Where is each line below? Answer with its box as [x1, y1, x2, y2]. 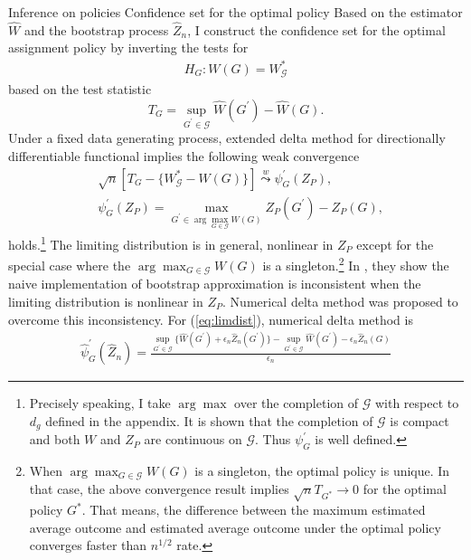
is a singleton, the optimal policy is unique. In [194, 461, 450, 480]
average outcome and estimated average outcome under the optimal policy [29, 517, 441, 536]
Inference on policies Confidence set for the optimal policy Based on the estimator [8, 3, 463, 21]
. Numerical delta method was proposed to [222, 291, 458, 310]
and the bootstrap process [24, 20, 169, 39]
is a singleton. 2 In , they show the [262, 253, 449, 274]
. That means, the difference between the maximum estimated [81, 500, 426, 519]
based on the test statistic [8, 79, 152, 98]
